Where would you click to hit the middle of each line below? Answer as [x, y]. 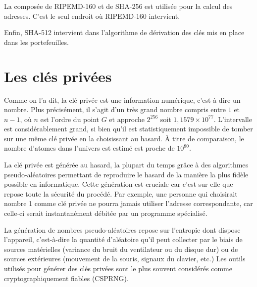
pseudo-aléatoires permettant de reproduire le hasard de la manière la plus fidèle [126, 174]
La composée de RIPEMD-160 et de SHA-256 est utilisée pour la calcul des [118, 6]
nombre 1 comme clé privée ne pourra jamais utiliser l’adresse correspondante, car [128, 203]
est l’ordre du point [70, 119]
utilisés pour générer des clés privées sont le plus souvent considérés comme [118, 268]
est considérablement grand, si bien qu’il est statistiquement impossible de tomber [128, 129]
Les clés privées [58, 76]
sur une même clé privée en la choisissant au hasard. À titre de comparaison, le [124, 138]
